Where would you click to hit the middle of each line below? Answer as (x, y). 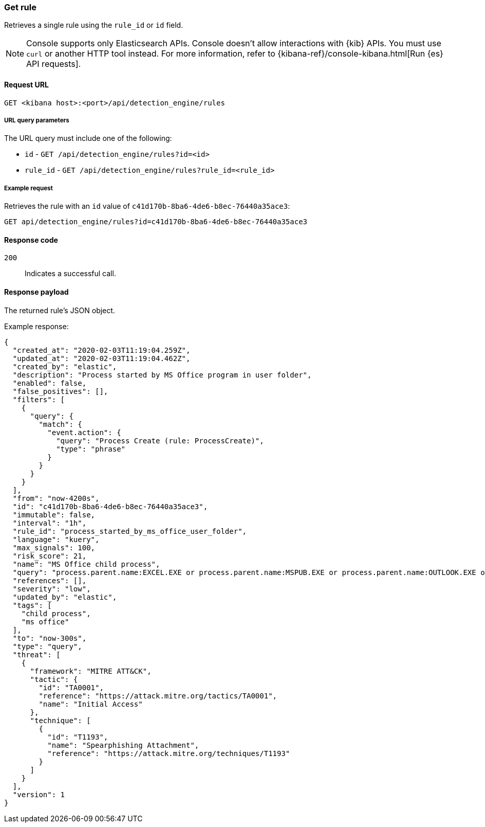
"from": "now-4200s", (56, 498)
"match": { (60, 424)
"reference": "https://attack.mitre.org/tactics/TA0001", (158, 696)
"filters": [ (39, 399)
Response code (31, 240)
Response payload (36, 292)
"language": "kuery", (56, 539)
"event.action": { (84, 432)
